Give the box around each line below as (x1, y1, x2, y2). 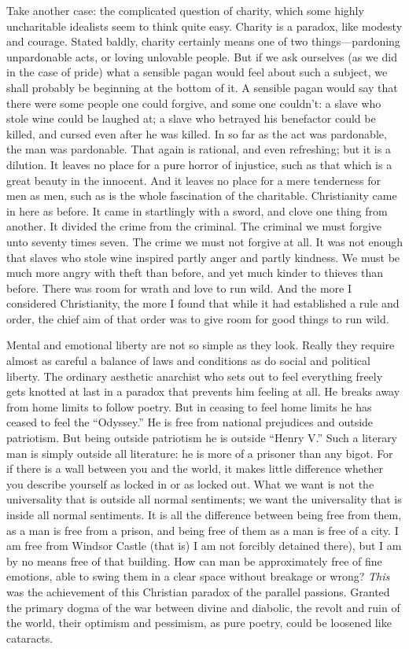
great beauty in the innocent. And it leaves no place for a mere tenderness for (6, 171, 381, 188)
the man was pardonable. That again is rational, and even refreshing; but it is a (6, 141, 391, 157)
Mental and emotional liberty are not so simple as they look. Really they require (6, 337, 395, 353)
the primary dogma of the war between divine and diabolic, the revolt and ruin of (6, 599, 400, 615)
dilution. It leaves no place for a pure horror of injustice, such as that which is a (6, 156, 392, 172)
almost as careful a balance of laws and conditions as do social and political (6, 352, 370, 369)
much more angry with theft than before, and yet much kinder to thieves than (6, 264, 383, 281)
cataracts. (6, 629, 53, 646)
